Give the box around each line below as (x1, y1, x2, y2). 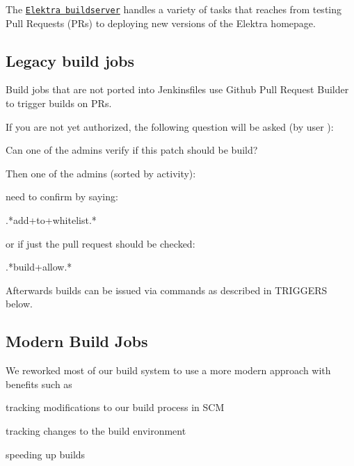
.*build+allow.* (6, 259, 72, 274)
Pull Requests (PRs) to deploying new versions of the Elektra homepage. (6, 15, 316, 30)
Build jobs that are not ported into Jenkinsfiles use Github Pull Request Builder (6, 82, 349, 97)
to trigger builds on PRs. (6, 96, 112, 111)
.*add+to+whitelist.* (6, 213, 97, 227)
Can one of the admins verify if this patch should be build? (6, 143, 258, 157)
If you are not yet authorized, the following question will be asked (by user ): (6, 119, 334, 134)
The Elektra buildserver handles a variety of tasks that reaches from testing (6, 2, 342, 16)
